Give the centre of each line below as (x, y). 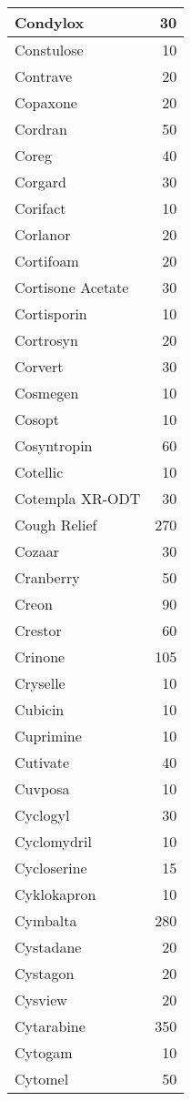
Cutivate (42, 762)
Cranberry (47, 577)
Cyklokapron (55, 894)
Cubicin (40, 709)
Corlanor (43, 234)
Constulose (49, 50)
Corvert (39, 366)
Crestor (38, 630)
